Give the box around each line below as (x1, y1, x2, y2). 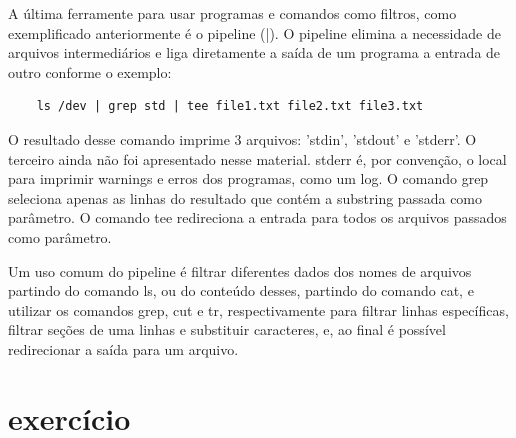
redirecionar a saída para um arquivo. (8, 338, 239, 359)
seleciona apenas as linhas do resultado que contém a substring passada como (8, 187, 483, 208)
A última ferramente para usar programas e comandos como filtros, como (8, 3, 457, 23)
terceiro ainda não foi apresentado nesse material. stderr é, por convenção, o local (8, 148, 507, 169)
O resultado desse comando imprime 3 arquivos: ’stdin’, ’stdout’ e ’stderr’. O (8, 128, 477, 149)
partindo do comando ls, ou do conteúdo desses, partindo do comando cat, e (8, 280, 474, 301)
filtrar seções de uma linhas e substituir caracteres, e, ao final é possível (8, 319, 446, 340)
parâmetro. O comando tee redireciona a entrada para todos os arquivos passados (8, 207, 507, 228)
